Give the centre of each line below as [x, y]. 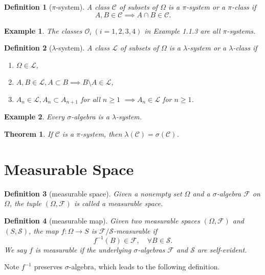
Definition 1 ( [28, 7]
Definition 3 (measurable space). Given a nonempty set [93, 193]
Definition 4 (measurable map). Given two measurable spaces [102, 220]
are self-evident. [222, 249]
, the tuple [25, 203]
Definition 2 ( [28, 48]
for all [91, 99]
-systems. [241, 30]
